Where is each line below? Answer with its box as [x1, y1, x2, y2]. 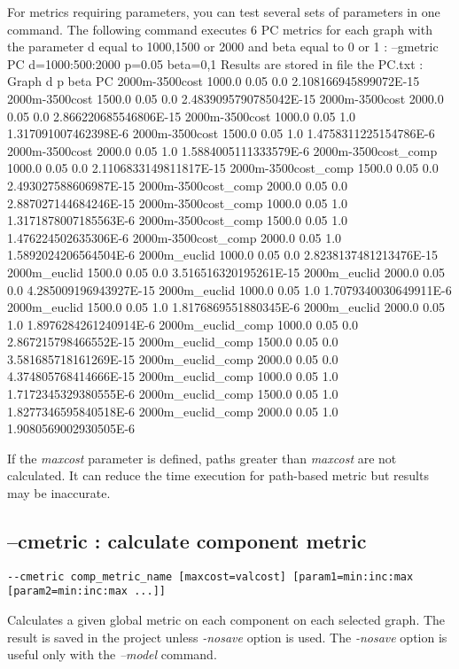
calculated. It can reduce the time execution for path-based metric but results [7, 466, 429, 485]
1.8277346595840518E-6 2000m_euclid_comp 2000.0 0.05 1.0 [7, 401, 338, 420]
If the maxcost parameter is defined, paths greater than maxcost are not [7, 448, 397, 467]
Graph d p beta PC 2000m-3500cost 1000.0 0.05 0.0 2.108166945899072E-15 [7, 72, 420, 90]
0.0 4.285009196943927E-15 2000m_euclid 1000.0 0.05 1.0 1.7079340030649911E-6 [7, 280, 452, 299]
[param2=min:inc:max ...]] [7, 585, 166, 598]
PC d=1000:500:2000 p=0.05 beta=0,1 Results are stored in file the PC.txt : [7, 54, 424, 73]
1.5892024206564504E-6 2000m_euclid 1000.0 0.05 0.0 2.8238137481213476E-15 [7, 245, 439, 264]
